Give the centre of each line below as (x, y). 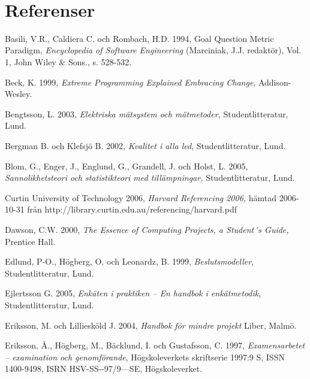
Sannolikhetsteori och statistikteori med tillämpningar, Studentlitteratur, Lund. (150, 178)
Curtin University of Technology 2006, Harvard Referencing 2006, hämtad (141, 197)
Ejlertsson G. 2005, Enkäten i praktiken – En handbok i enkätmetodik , (133, 293)
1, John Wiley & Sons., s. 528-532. (68, 62)
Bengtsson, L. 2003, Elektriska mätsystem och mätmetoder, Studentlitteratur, (147, 113)
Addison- (275, 82)
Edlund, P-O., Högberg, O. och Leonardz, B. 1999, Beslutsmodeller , (129, 261)
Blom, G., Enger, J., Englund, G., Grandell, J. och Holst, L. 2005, (127, 166)
